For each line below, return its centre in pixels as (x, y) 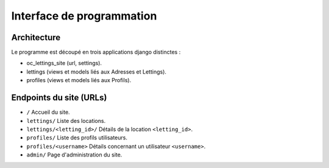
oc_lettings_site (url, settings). (64, 63)
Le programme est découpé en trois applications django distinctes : (96, 52)
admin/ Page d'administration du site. (74, 155)
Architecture (36, 37)
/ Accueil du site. (48, 112)
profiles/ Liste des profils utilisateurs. (77, 138)
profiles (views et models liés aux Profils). (79, 80)
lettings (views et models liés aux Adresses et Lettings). (97, 72)
